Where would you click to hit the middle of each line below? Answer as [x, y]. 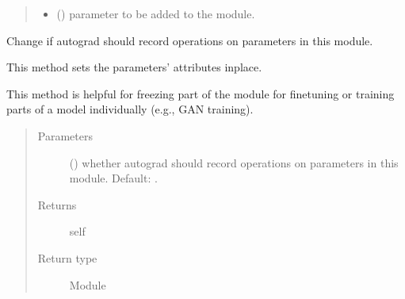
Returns [57, 204]
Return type [67, 257]
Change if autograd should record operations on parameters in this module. [190, 40]
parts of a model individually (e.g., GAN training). [130, 109]
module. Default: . [113, 178]
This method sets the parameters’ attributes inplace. [134, 67]
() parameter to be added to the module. [156, 13]
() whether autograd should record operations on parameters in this [234, 162]
